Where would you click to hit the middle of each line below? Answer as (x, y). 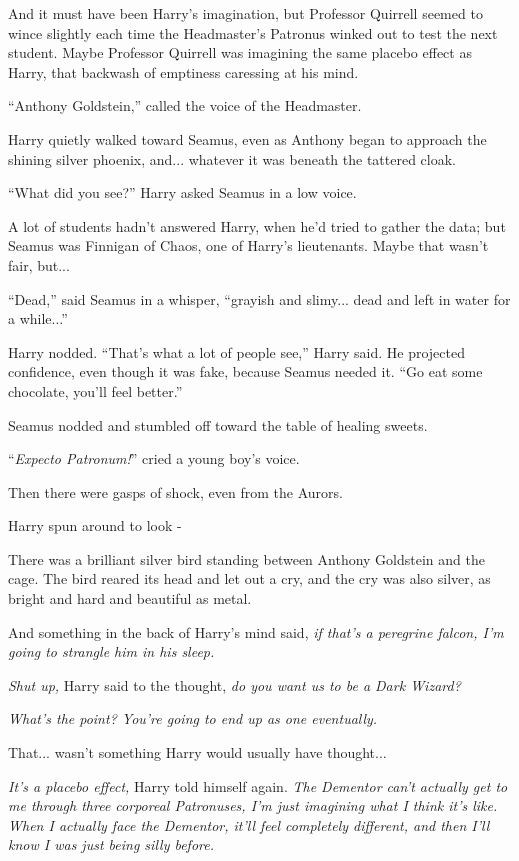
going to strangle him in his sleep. (111, 651)
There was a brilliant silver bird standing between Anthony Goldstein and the (246, 558)
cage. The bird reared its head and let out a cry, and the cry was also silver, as (249, 578)
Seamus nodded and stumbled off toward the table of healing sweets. (218, 424)
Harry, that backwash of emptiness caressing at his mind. (183, 71)
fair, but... (39, 264)
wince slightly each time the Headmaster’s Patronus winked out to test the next (253, 32)
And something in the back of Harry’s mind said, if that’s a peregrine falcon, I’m (256, 631)
